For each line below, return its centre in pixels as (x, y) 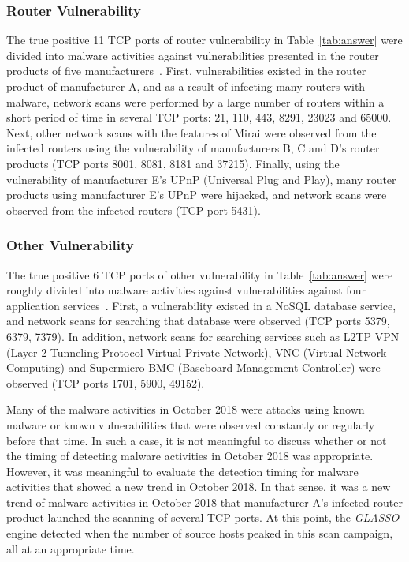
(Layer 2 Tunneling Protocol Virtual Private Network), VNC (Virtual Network (197, 352)
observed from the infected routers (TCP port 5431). (134, 210)
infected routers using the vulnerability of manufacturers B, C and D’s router (193, 148)
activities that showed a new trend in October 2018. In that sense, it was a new (199, 487)
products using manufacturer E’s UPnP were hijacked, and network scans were (197, 195)
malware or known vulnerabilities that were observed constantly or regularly (191, 424)
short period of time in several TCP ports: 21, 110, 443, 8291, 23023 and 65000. (199, 117)
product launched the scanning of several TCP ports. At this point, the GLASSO (203, 517)
